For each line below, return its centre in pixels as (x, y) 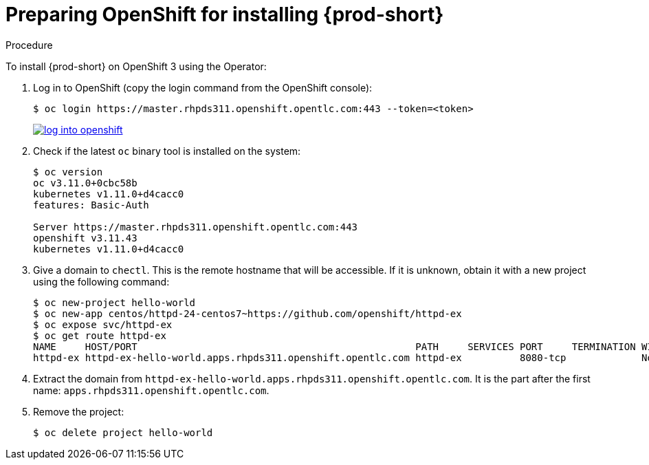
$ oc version (68, 172)
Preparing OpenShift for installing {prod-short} (225, 14)
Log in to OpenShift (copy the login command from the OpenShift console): (203, 87)
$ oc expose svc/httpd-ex (103, 324)
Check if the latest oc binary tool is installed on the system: (167, 151)
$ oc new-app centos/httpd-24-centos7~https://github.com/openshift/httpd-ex (247, 313)
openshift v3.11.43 (85, 238)
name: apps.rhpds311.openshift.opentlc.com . (151, 390)
